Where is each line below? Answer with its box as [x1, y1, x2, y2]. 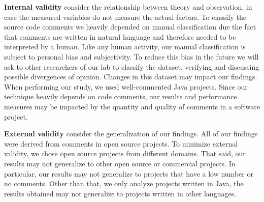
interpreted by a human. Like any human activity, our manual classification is [4, 41, 246, 52]
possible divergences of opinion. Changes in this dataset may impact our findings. [4, 71, 257, 82]
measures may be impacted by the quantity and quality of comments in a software [4, 101, 260, 111]
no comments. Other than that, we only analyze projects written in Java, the [4, 178, 244, 189]
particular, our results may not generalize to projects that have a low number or [4, 168, 253, 179]
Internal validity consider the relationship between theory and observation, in [4, 2, 252, 12]
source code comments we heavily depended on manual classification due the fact [4, 21, 256, 32]
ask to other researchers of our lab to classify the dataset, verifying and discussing [4, 61, 259, 72]
